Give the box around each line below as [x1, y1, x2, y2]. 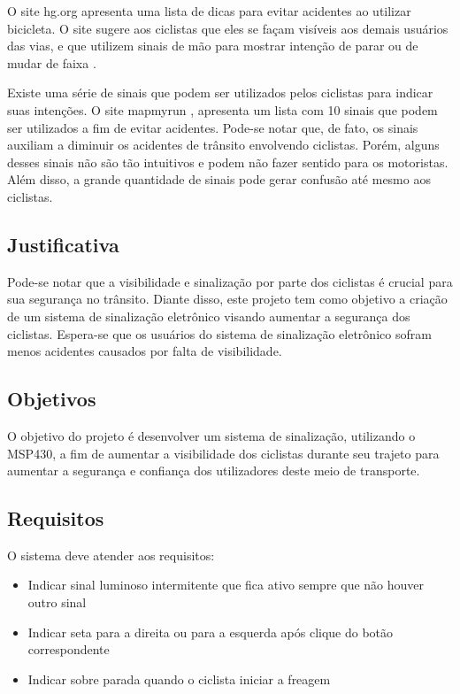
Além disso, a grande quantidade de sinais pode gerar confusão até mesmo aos [7, 170, 431, 189]
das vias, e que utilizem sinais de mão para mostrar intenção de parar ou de [7, 36, 418, 55]
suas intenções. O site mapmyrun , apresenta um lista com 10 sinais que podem [7, 100, 438, 119]
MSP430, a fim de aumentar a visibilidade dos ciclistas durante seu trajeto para [7, 443, 440, 462]
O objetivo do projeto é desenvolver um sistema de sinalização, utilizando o [7, 426, 416, 444]
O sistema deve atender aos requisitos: [7, 545, 215, 564]
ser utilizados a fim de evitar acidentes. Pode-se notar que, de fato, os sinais [7, 118, 418, 136]
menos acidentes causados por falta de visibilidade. [7, 342, 282, 360]
